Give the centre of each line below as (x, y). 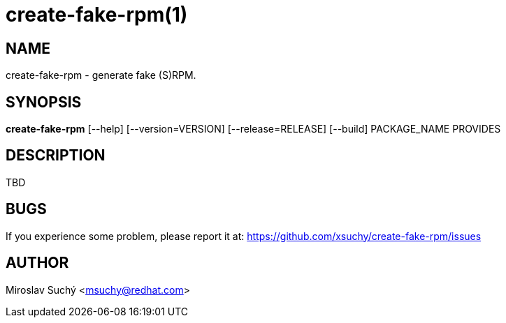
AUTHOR (37, 263)
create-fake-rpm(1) (97, 15)
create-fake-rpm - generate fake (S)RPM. (101, 75)
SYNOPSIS (44, 102)
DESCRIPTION (56, 156)
